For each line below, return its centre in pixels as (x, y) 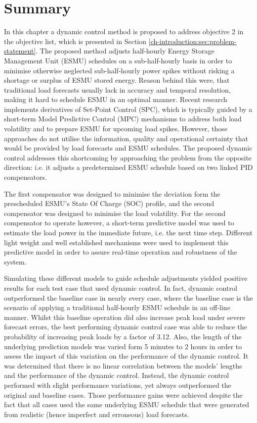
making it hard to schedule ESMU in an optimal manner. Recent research (116, 99)
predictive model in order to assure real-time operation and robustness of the (121, 252)
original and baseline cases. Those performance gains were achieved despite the (123, 395)
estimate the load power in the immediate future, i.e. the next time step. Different (128, 232)
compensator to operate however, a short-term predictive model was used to (119, 223)
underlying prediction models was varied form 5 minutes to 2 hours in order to (123, 346)
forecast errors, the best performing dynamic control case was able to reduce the (126, 327)
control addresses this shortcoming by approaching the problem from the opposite (128, 157)
